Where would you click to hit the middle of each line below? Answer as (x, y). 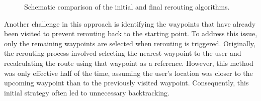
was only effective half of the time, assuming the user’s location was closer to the (128, 73)
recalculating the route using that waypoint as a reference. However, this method (129, 63)
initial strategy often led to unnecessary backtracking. (87, 92)
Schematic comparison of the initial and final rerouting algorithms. (127, 7)
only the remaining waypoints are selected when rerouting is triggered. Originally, (130, 43)
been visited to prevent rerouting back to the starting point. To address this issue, (131, 33)
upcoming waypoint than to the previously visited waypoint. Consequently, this (126, 83)
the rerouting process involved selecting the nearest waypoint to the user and (123, 53)
